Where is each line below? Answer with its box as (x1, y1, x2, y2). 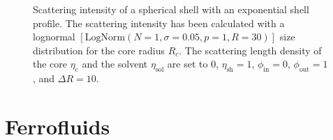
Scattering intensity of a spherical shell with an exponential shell (33, 2, 309, 16)
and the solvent (82, 56, 148, 71)
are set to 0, (167, 56, 219, 71)
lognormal (33, 29, 75, 44)
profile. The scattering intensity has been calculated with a (33, 15, 285, 30)
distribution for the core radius (33, 42, 165, 57)
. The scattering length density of (179, 42, 322, 57)
